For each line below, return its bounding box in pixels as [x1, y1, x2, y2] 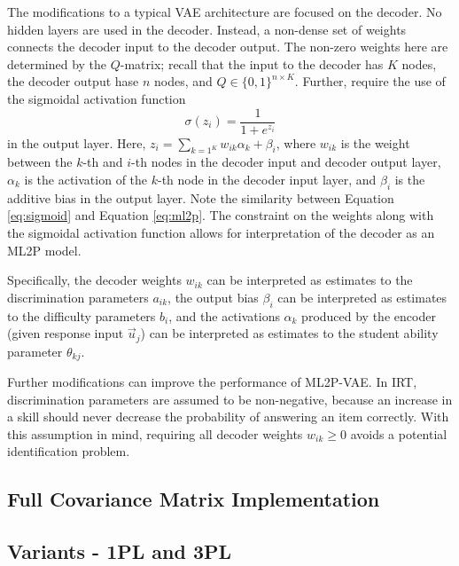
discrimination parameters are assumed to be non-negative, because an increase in [7, 389, 453, 408]
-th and [82, 153, 123, 171]
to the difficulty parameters [7, 306, 156, 325]
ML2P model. [7, 240, 82, 259]
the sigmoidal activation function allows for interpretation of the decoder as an [7, 224, 435, 241]
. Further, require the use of [294, 72, 446, 90]
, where [276, 133, 316, 152]
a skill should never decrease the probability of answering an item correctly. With [7, 407, 449, 426]
